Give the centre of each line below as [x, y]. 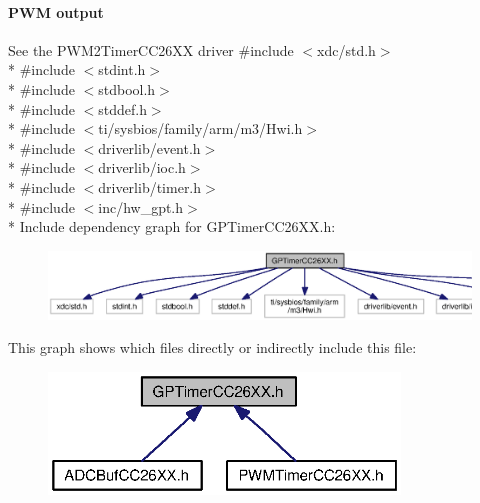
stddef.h [122, 108]
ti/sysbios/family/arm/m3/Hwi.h [200, 128]
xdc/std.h [346, 49]
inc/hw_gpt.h [141, 206]
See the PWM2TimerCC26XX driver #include [151, 49]
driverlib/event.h [149, 147]
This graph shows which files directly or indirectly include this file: [212, 347]
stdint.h [122, 69]
